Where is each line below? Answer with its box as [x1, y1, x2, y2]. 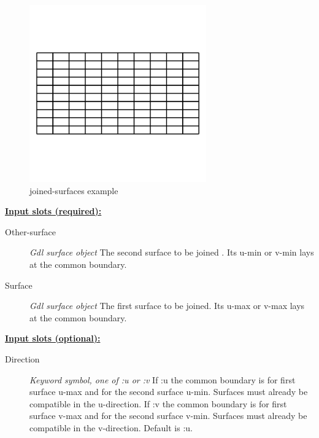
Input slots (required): [5, 205, 102, 217]
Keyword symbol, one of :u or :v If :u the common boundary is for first [29, 373, 296, 386]
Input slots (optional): [5, 332, 101, 345]
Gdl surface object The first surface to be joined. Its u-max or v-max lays [29, 299, 305, 312]
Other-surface [5, 225, 56, 238]
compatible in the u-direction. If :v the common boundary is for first [29, 397, 287, 410]
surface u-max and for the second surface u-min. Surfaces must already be [29, 385, 308, 398]
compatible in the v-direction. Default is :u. [29, 421, 193, 434]
